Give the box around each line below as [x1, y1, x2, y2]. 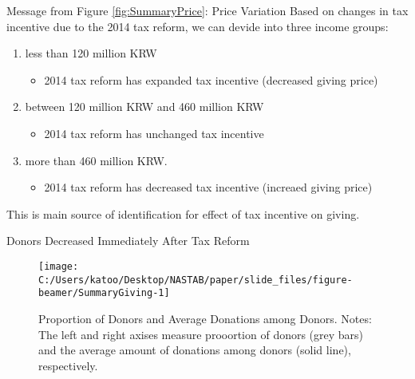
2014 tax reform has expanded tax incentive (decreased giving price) [44, 71, 378, 88]
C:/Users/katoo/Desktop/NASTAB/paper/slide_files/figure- [38, 274, 353, 286]
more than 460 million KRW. [25, 152, 168, 168]
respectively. [38, 357, 98, 373]
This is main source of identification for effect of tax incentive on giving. [6, 205, 360, 222]
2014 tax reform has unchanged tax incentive [44, 124, 264, 141]
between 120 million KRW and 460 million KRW [25, 98, 264, 115]
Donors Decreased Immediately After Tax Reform [6, 232, 250, 249]
